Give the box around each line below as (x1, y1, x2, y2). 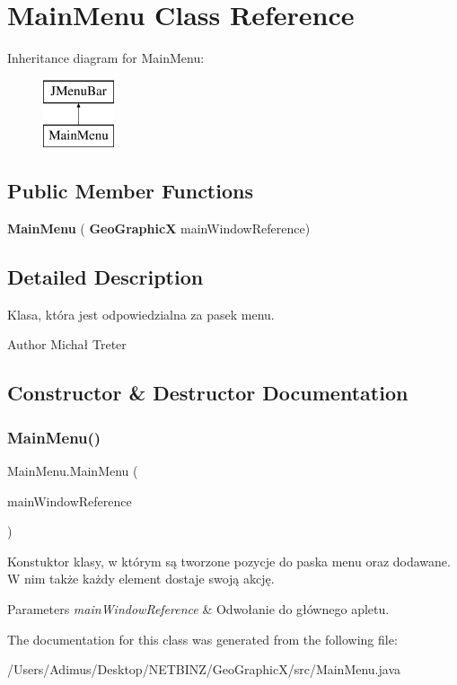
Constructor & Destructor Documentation (7, 379, 409, 407)
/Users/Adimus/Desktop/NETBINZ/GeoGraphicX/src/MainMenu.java (7, 660, 401, 679)
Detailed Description (7, 263, 204, 291)
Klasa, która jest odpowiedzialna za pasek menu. (7, 304, 275, 323)
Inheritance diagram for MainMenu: (7, 48, 205, 67)
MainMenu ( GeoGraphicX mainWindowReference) (7, 219, 311, 238)
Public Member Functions (7, 177, 253, 205)
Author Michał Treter (7, 335, 127, 354)
